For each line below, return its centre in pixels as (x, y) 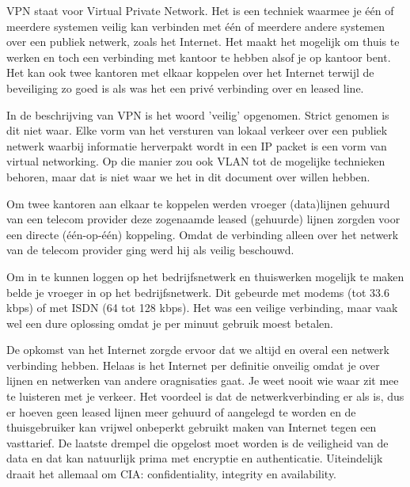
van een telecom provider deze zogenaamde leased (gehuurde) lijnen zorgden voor (203, 219)
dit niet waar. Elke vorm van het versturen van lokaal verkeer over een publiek (197, 130)
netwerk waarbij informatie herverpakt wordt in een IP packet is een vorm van (197, 145)
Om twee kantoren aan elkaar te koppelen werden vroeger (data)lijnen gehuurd (198, 203)
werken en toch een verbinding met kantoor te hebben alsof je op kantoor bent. (199, 57)
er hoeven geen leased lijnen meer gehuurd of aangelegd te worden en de (181, 411)
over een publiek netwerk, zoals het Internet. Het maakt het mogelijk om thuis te (203, 42)
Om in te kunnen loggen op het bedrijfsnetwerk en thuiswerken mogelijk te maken (205, 276)
